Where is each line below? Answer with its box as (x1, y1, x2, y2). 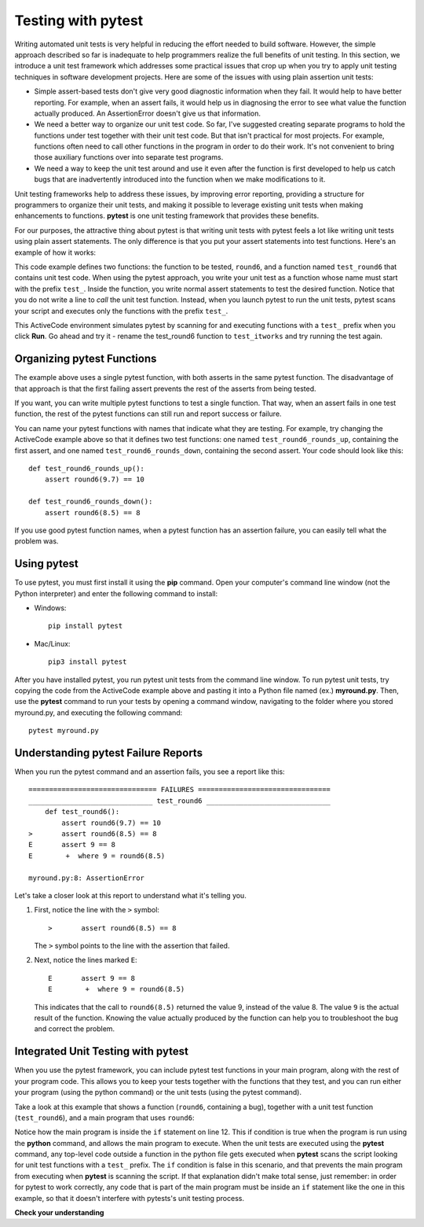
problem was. (14, 536, 59, 546)
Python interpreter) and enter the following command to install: (14, 588, 218, 598)
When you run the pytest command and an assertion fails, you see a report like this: (14, 767, 286, 776)
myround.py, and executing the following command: (14, 708, 183, 717)
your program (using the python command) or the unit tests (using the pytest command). (14, 1088, 302, 1097)
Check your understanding (14, 1208, 104, 1218)
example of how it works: (14, 248, 97, 257)
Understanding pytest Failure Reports (14, 746, 203, 759)
